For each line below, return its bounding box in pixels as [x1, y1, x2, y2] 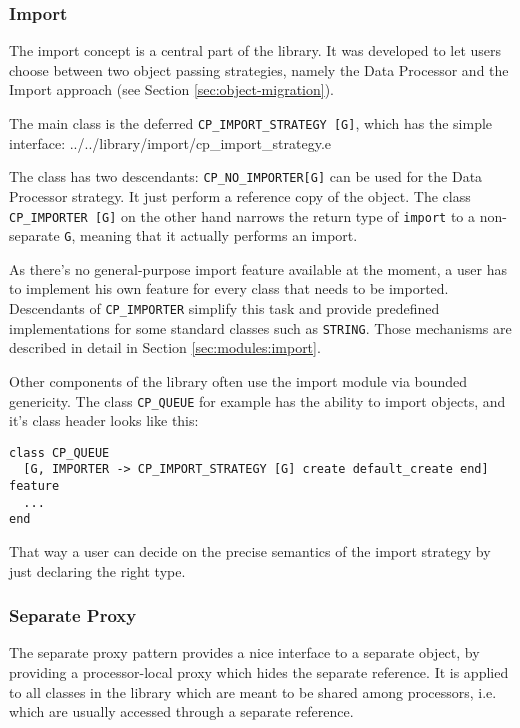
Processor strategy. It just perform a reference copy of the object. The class [9, 185, 471, 206]
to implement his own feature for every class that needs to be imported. [9, 278, 449, 299]
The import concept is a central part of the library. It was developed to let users [9, 40, 502, 61]
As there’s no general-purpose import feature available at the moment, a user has [9, 258, 507, 279]
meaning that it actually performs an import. [80, 225, 358, 246]
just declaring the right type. [9, 560, 186, 581]
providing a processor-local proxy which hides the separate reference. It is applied [9, 662, 509, 683]
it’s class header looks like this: [9, 410, 199, 431]
